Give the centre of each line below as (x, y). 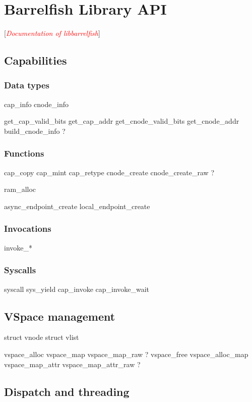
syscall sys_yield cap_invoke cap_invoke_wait (77, 289)
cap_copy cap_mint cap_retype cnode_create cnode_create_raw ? (109, 172)
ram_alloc (20, 189)
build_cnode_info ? (35, 131)
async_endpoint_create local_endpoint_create (77, 206)
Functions (24, 153)
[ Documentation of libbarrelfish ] (52, 33)
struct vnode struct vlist (42, 337)
